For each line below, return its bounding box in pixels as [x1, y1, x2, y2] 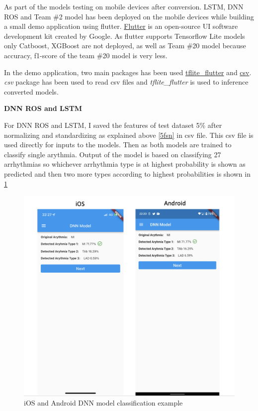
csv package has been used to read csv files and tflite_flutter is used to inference [4, 77, 249, 87]
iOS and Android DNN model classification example [24, 398, 183, 408]
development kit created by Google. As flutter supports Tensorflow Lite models [4, 30, 245, 41]
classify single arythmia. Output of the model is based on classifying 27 [4, 149, 221, 159]
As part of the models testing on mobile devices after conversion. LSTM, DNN [4, 1, 244, 11]
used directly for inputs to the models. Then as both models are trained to [4, 139, 232, 150]
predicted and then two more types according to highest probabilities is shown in [4, 168, 251, 179]
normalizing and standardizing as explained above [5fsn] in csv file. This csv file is [4, 129, 254, 140]
